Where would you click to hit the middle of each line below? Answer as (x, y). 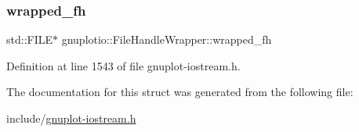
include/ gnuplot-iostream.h (71, 118)
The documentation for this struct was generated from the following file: (180, 92)
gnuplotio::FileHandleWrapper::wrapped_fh (167, 39)
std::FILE (30, 39)
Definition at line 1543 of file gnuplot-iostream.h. (123, 65)
